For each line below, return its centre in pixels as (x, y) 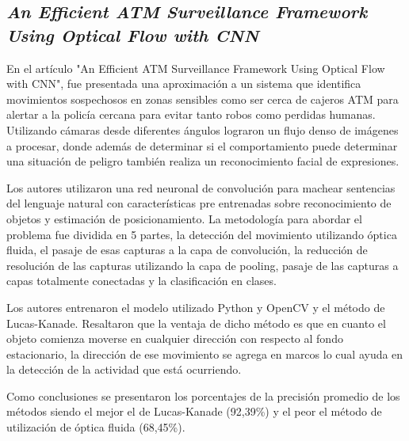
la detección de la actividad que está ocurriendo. (124, 369)
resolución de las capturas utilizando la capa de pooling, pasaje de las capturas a (203, 265)
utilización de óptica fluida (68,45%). (96, 427)
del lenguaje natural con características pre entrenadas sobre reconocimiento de (199, 203)
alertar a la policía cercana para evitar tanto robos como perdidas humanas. (191, 114)
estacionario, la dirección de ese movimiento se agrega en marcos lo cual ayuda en (205, 354)
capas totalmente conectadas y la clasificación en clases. (141, 281)
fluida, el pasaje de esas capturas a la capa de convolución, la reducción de (187, 250)
